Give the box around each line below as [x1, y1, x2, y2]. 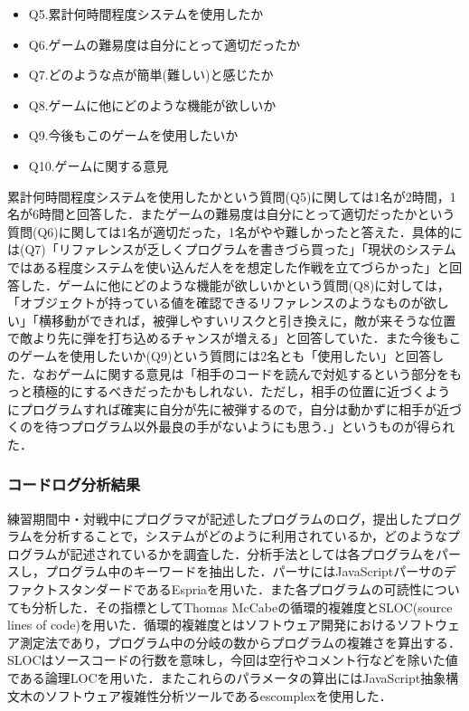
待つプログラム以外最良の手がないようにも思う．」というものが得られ [44, 417, 455, 436]
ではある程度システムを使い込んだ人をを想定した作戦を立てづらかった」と [7, 257, 450, 276]
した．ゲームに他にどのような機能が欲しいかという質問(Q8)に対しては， [19, 275, 450, 294]
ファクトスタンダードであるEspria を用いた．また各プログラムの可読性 [7, 580, 422, 599]
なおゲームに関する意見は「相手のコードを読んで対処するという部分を [32, 364, 449, 383]
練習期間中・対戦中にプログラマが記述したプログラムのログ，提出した [7, 508, 424, 527]
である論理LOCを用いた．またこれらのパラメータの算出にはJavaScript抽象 [7, 668, 446, 687]
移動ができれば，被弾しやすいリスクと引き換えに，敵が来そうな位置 [51, 310, 456, 329]
